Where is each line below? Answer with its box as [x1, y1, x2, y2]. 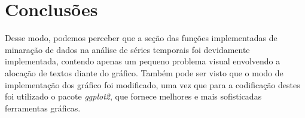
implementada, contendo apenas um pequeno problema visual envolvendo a [5, 55, 280, 67]
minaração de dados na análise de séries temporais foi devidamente [5, 43, 250, 55]
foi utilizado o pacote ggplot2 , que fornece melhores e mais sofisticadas [5, 90, 262, 103]
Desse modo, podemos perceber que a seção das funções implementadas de [5, 32, 277, 44]
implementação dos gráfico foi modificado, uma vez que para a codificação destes [5, 78, 300, 91]
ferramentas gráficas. [5, 101, 81, 114]
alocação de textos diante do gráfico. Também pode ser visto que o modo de [5, 66, 283, 79]
